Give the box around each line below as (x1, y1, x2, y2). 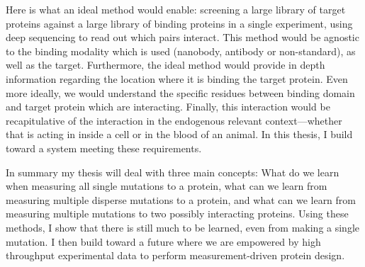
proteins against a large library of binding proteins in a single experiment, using (6, 16, 353, 30)
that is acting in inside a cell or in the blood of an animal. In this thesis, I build (6, 127, 353, 142)
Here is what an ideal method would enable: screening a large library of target (6, 2, 346, 16)
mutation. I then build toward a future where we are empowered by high (6, 234, 321, 249)
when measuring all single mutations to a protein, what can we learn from (6, 178, 327, 193)
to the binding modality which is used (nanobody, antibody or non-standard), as (6, 43, 356, 58)
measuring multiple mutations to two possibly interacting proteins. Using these (6, 206, 349, 221)
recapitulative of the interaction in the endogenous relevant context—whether (6, 113, 342, 127)
